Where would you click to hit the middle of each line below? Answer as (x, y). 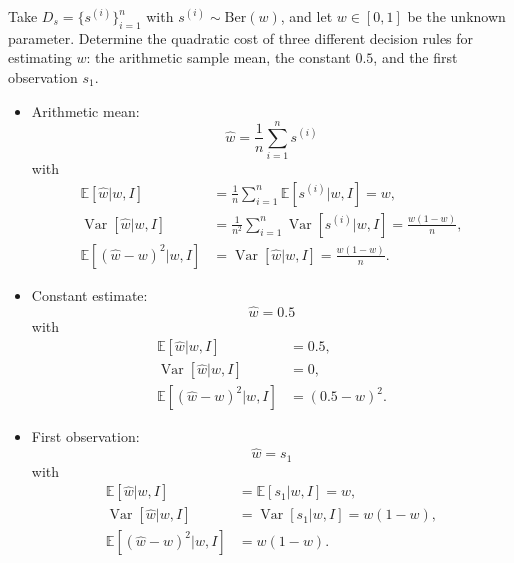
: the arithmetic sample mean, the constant (218, 57)
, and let (306, 16)
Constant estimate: (89, 294)
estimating (40, 57)
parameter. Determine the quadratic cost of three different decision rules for (241, 37)
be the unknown (456, 16)
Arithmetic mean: (85, 110)
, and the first (415, 57)
